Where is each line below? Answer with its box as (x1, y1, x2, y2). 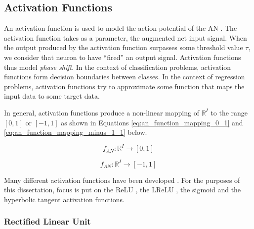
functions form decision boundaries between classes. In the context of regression (4, 71, 245, 82)
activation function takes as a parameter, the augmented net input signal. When (4, 32, 247, 43)
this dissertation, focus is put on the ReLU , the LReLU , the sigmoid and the (4, 184, 241, 195)
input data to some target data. (4, 91, 100, 101)
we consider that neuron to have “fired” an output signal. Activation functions (4, 52, 241, 62)
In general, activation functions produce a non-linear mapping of (4, 107, 199, 117)
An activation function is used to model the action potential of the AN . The (4, 23, 237, 33)
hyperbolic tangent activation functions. (4, 194, 125, 204)
